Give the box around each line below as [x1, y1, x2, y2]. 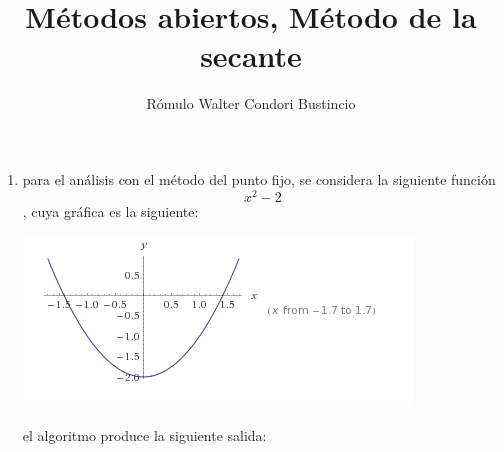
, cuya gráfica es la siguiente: [22, 200, 199, 221]
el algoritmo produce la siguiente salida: [22, 424, 267, 445]
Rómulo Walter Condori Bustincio [146, 93, 356, 114]
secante [200, 35, 302, 76]
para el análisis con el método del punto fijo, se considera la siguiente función [22, 168, 496, 189]
